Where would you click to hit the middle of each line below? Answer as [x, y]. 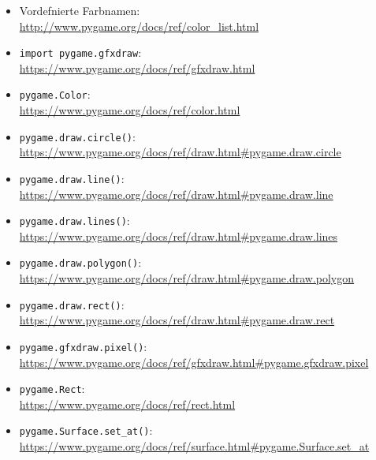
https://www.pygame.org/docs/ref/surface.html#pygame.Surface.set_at [194, 446]
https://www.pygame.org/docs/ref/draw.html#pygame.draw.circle [180, 152]
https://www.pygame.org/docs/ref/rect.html [127, 404]
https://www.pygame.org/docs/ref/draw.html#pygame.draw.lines [179, 236]
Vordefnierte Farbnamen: [80, 10]
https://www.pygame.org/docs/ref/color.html [130, 110]
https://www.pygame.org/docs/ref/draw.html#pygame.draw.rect [177, 320]
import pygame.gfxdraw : [80, 52]
